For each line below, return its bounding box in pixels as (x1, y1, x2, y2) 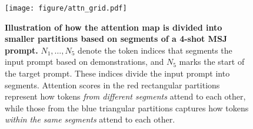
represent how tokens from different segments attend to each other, (5, 90, 246, 102)
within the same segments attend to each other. (5, 113, 175, 125)
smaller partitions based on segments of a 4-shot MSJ (5, 32, 228, 45)
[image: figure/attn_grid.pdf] (5, 4, 127, 12)
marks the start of (179, 55, 245, 68)
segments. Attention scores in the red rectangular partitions (5, 78, 220, 91)
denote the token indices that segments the (78, 44, 232, 56)
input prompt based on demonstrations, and (5, 55, 164, 68)
